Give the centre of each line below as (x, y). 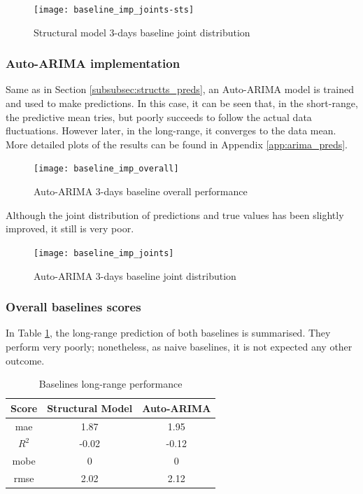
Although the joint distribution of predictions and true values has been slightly (175, 214)
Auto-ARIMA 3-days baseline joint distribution (135, 275)
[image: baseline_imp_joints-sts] (114, 10)
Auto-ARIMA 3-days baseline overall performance (141, 191)
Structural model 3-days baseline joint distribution (142, 32)
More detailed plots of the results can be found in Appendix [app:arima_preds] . (177, 144)
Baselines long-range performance (111, 384)
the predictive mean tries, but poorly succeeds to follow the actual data (159, 117)
